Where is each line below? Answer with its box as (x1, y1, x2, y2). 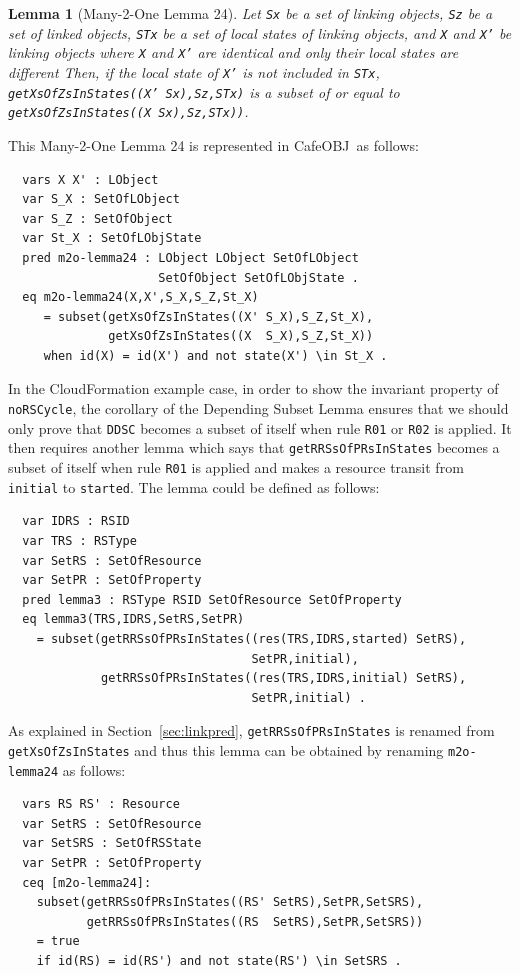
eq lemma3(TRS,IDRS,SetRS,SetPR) (22, 612, 245, 627)
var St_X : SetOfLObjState (22, 231, 202, 246)
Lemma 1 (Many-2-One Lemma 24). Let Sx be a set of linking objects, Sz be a (8, 3, 493, 23)
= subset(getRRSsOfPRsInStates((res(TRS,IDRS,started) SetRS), (36, 631, 467, 646)
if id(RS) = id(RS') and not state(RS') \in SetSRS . (36, 954, 402, 968)
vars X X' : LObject (22, 172, 159, 187)
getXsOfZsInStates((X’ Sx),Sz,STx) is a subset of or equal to (8, 81, 400, 102)
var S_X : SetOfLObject (22, 192, 180, 207)
